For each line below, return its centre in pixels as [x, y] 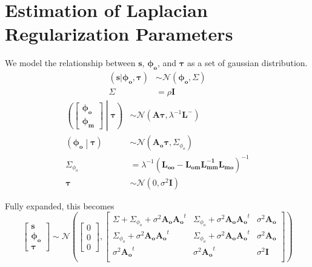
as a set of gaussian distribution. [247, 63]
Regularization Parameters [119, 34]
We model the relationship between [70, 63]
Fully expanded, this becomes [60, 205]
